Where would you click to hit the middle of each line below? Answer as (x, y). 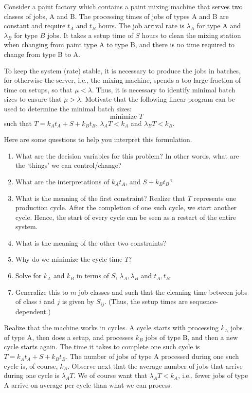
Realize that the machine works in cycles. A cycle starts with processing (111, 328)
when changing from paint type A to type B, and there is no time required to (119, 45)
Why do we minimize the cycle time (69, 259)
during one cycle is (32, 375)
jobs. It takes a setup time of (90, 35)
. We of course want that (110, 375)
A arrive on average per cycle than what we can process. (88, 384)
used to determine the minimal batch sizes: (68, 108)
